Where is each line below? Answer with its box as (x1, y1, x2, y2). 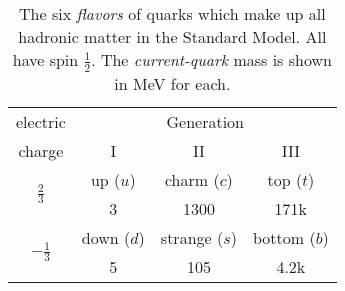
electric (16, 109, 66, 133)
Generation (166, 109, 245, 133)
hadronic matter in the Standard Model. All (18, 25, 327, 48)
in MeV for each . (114, 71, 231, 95)
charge (18, 138, 64, 162)
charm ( (164, 167, 220, 191)
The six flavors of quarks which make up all (19, 2, 326, 25)
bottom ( (252, 225, 316, 249)
